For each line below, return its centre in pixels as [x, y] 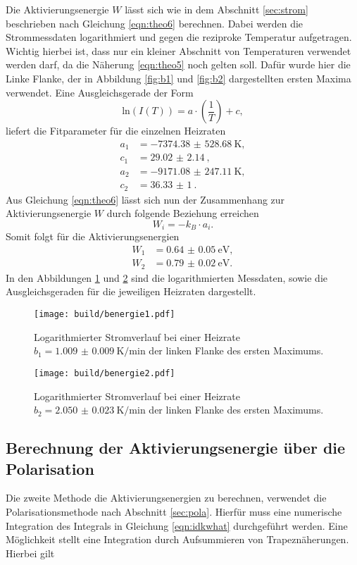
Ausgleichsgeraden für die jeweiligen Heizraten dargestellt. [131, 291]
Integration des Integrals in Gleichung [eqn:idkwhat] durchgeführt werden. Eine [177, 525]
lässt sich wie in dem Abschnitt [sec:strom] [217, 9]
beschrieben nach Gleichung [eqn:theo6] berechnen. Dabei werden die [155, 23]
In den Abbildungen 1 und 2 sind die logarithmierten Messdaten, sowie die [167, 277]
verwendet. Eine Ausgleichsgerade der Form [100, 92]
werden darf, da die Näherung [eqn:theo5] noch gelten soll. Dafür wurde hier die [178, 64]
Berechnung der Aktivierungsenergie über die [176, 448]
